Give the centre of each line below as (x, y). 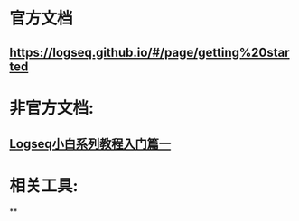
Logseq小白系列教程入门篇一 (90, 144)
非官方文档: (52, 108)
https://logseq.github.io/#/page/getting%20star (150, 52)
